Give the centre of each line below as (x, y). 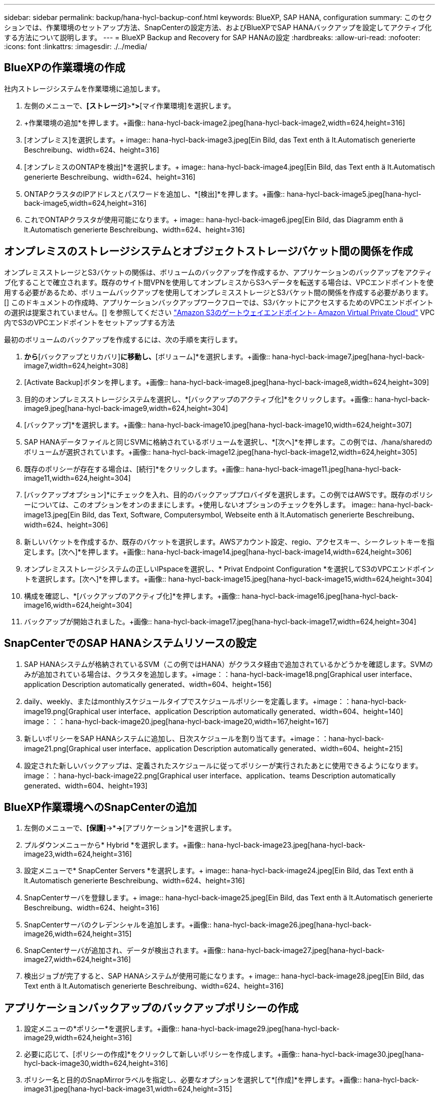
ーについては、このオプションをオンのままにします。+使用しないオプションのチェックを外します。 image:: (200, 504)
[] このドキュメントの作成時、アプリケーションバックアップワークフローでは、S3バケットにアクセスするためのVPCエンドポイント (219, 302)
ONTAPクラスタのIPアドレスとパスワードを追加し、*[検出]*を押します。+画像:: (155, 194)
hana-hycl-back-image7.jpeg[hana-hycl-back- (348, 356)
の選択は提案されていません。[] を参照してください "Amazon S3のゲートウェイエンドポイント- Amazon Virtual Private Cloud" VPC (220, 312)
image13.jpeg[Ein (52, 514)
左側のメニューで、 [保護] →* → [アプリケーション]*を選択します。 (130, 828)
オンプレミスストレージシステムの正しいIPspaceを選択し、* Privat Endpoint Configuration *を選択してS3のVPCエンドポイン (229, 569)
